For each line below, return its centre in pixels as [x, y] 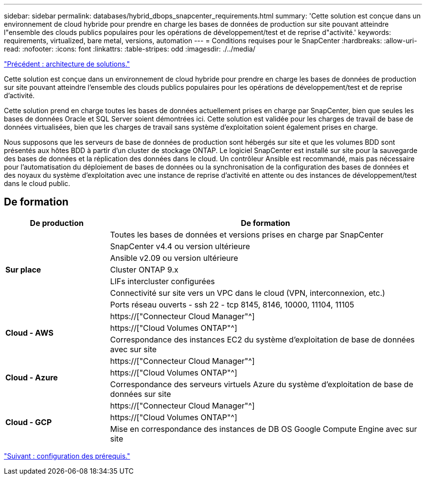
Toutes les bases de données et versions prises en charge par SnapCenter [247, 234]
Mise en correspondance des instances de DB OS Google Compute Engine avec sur [264, 429]
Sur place [23, 269]
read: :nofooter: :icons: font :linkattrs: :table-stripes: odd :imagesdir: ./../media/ [130, 49]
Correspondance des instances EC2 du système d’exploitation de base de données [262, 339]
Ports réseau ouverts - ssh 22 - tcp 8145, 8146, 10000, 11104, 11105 [232, 304]
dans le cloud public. [37, 183]
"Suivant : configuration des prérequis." [67, 456]
